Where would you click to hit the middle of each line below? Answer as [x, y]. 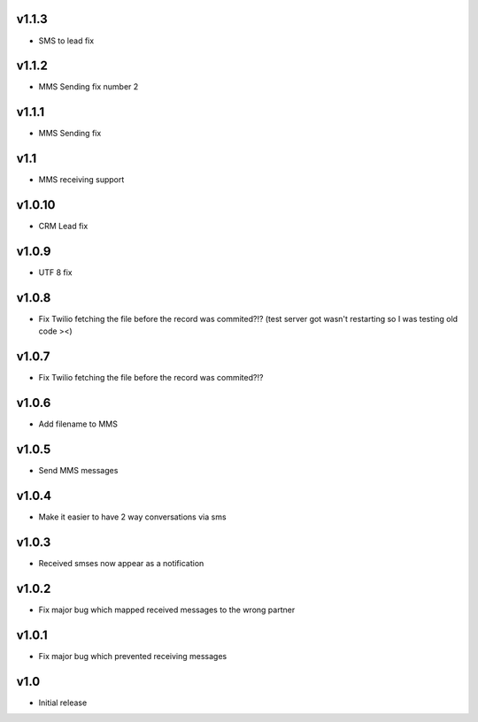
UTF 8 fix [55, 273]
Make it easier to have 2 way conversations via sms [132, 517]
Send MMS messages [78, 471]
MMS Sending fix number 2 [89, 87]
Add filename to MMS [78, 424]
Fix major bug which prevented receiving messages [133, 656]
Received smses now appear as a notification [121, 563]
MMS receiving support [81, 180]
